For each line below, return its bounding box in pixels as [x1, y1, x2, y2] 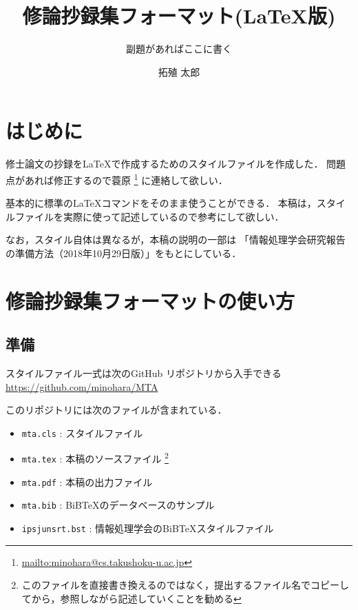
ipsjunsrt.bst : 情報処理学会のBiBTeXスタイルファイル [21, 521, 274, 536]
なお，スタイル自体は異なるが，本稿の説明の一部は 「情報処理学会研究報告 [6, 232, 346, 247]
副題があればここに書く [126, 41, 232, 56]
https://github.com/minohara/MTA [6, 379, 158, 394]
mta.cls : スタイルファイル [21, 425, 143, 440]
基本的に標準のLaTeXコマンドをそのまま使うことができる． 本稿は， [6, 196, 317, 210]
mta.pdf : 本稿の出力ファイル [21, 474, 153, 489]
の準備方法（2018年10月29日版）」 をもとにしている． [6, 245, 242, 260]
